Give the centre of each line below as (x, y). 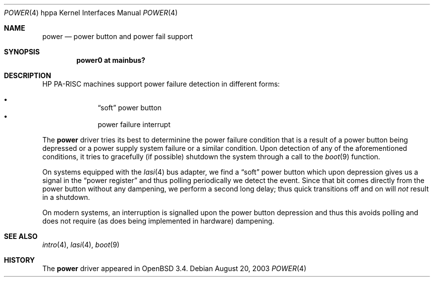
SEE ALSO (21, 236)
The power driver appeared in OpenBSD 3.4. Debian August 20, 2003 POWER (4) (174, 268)
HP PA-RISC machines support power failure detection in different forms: (161, 84)
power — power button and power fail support (118, 36)
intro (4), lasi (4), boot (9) (81, 245)
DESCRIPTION (28, 75)
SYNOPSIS (22, 52)
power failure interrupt (134, 124)
